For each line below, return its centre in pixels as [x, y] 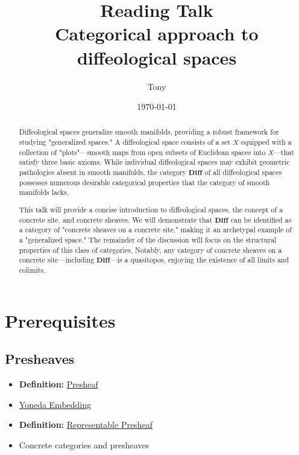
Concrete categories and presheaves [84, 444]
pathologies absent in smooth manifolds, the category [102, 172]
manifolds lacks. [44, 192]
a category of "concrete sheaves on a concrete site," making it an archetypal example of [155, 230]
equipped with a [266, 142]
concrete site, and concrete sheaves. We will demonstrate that [116, 219]
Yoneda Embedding [55, 404]
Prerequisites [60, 320]
